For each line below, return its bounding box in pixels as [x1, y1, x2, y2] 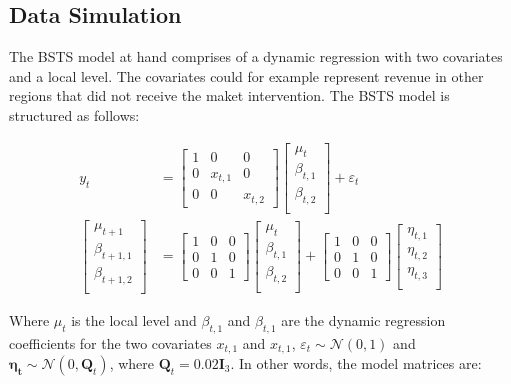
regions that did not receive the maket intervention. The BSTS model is [9, 85, 450, 106]
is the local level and [71, 309, 197, 330]
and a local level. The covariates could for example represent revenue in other [9, 65, 484, 86]
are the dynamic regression [281, 309, 446, 330]
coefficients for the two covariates [9, 332, 212, 353]
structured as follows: [9, 104, 140, 125]
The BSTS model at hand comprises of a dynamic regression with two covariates [9, 46, 503, 67]
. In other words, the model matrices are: [230, 352, 482, 373]
